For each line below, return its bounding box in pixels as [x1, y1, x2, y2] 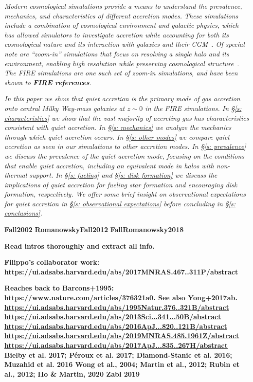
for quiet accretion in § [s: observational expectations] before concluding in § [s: [4, 198, 236, 208]
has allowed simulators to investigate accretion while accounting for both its [4, 29, 229, 39]
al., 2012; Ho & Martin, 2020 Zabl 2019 [4, 368, 140, 379]
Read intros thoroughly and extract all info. [4, 240, 155, 251]
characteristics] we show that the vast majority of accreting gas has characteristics [4, 112, 249, 123]
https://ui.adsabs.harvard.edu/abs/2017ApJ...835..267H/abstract [4, 340, 228, 350]
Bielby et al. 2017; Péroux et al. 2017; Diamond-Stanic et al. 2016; [4, 349, 232, 360]
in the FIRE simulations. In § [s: [145, 103, 242, 113]
